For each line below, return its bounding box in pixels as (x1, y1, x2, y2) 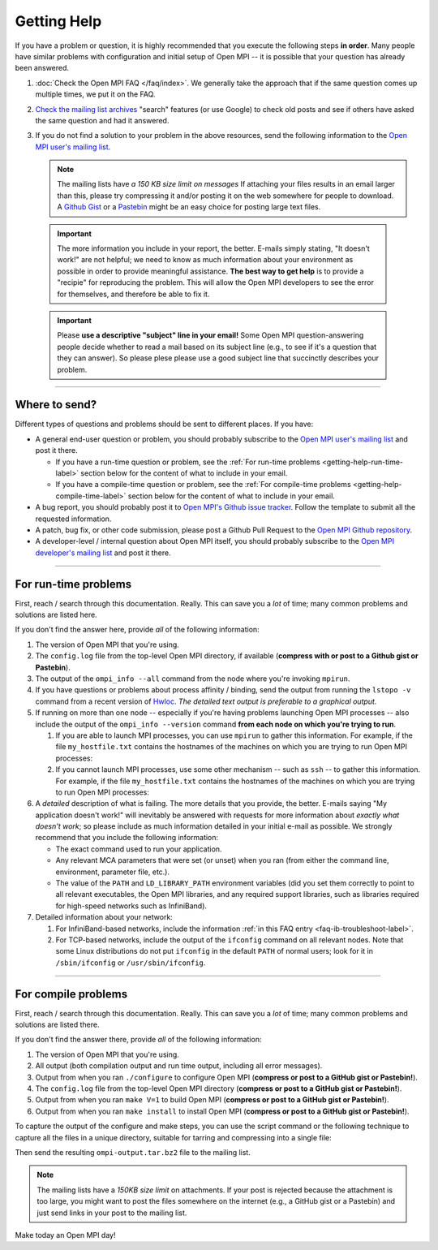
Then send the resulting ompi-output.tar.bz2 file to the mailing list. (15, 1147, 251, 1157)
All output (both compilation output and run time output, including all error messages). (35, 1061, 323, 1071)
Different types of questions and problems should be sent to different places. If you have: (15, 419, 314, 429)
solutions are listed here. (15, 610, 97, 620)
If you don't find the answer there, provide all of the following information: (15, 1035, 262, 1045)
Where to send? (15, 398, 97, 412)
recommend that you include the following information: (35, 833, 219, 843)
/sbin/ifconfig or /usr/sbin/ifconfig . (55, 958, 206, 968)
